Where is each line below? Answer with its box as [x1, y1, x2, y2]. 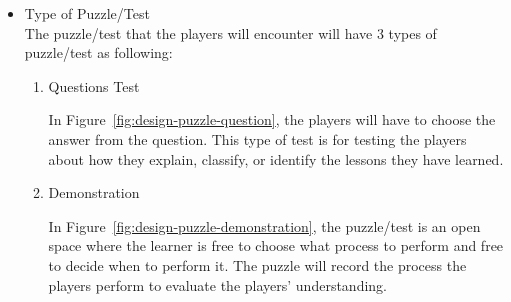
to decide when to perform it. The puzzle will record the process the [48, 254, 467, 275]
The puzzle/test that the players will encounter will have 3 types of [24, 22, 437, 43]
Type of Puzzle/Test [24, 3, 150, 23]
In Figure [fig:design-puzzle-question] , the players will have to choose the [48, 109, 496, 130]
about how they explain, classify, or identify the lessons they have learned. [48, 148, 504, 169]
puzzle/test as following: [24, 42, 173, 63]
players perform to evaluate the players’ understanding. [48, 274, 387, 295]
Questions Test [48, 75, 140, 96]
